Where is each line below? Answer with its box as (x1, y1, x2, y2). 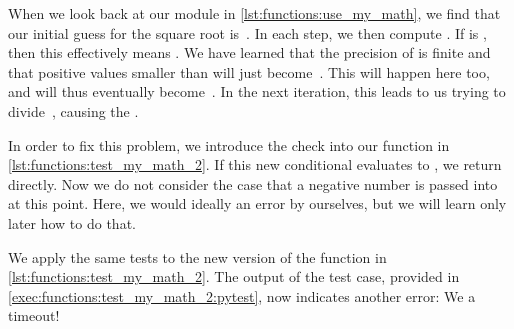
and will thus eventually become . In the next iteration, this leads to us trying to (8, 81, 506, 102)
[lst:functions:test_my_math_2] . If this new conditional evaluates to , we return (8, 154, 502, 175)
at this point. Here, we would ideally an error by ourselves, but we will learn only (8, 193, 507, 214)
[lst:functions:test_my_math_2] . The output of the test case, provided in (8, 266, 460, 287)
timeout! (8, 305, 60, 326)
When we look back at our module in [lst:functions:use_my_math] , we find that (8, 3, 501, 23)
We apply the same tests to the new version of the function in (8, 246, 387, 267)
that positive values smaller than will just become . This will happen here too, (8, 61, 490, 82)
